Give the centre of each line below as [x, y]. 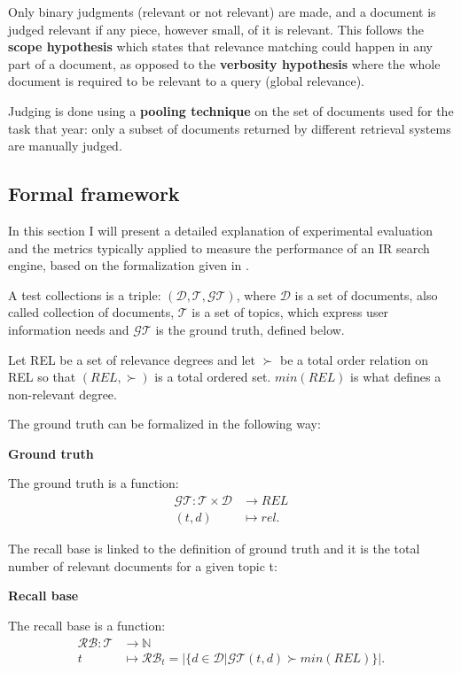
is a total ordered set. [213, 377]
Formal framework [94, 193]
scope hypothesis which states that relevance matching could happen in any [220, 46]
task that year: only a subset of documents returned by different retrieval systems [230, 128]
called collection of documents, [91, 312]
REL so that [42, 377]
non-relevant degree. [63, 394]
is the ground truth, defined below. [250, 329]
